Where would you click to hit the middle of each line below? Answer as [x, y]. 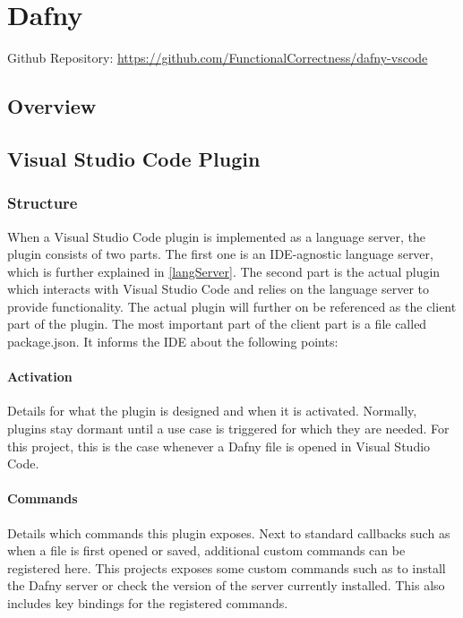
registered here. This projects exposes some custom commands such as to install [227, 567]
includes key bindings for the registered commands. [148, 603]
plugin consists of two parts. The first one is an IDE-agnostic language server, [220, 254]
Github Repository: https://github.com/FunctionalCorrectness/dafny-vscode [218, 58]
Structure [43, 203]
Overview [52, 106]
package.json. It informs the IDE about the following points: [173, 342]
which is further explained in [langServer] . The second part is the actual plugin [224, 271]
